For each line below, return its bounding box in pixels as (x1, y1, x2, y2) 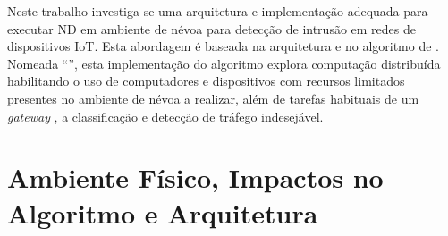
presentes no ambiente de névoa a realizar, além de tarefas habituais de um (7, 88, 419, 107)
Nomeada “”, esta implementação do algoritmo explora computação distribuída (7, 54, 441, 72)
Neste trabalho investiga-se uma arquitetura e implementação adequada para (7, 2, 428, 20)
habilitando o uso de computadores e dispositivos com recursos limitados (7, 72, 405, 90)
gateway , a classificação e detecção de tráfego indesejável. (7, 106, 324, 125)
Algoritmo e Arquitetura (7, 194, 318, 231)
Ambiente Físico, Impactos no (7, 159, 384, 196)
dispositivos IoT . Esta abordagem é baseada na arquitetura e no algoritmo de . (7, 37, 439, 55)
